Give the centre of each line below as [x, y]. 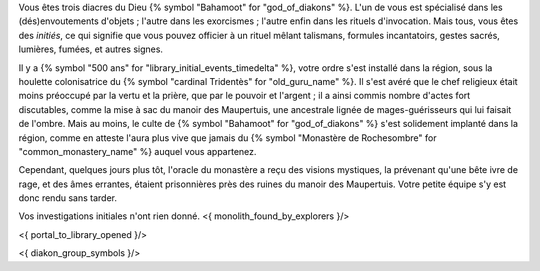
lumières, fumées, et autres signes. [91, 49]
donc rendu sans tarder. [67, 198]
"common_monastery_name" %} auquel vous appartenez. [137, 151]
